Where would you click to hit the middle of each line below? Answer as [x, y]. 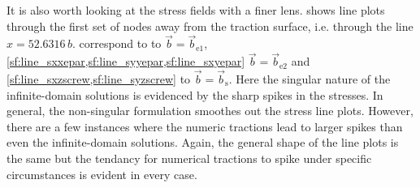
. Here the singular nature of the [310, 79]
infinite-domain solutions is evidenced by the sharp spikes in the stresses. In [195, 94]
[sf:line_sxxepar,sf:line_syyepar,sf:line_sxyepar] [126, 61]
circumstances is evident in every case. [102, 174]
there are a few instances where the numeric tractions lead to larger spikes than [205, 126]
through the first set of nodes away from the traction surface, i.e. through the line [210, 26]
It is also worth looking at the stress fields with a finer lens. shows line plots [196, 10]
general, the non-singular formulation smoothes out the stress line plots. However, [210, 111]
